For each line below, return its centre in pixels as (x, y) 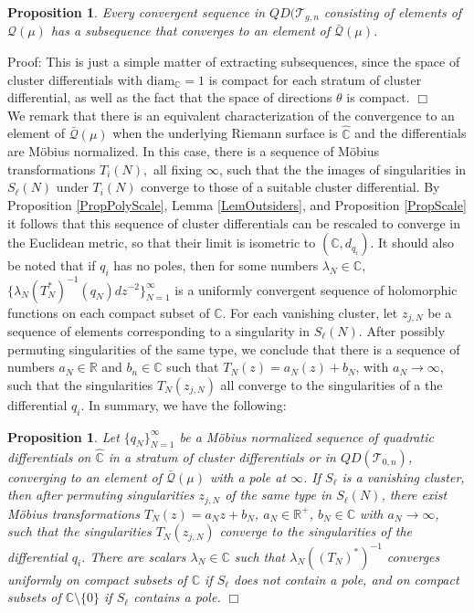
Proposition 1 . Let (63, 436)
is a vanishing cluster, (403, 476)
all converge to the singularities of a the (332, 384)
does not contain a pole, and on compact (347, 579)
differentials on (49, 456)
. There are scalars (134, 556)
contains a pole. (177, 597)
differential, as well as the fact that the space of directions (170, 97)
